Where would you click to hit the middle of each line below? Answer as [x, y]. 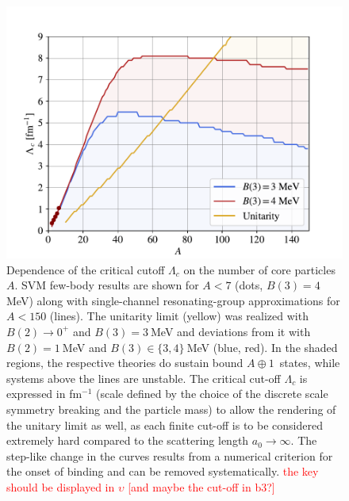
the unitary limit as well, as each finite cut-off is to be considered [165, 425]
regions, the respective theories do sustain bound [125, 363]
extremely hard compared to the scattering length [128, 440]
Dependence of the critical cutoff [86, 269]
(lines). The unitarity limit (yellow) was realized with [179, 316]
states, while [310, 363]
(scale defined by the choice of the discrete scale [212, 394]
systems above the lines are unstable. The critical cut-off [144, 378]
